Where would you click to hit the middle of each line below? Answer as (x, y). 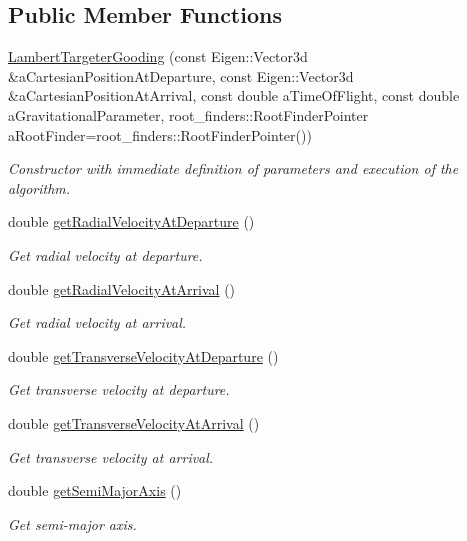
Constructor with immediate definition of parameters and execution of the (233, 168)
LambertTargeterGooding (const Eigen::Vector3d (158, 56)
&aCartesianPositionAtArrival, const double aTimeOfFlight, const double (234, 95)
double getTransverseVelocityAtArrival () (134, 422)
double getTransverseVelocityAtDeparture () (143, 355)
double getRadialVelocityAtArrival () (122, 288)
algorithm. (39, 187)
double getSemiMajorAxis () (95, 490)
